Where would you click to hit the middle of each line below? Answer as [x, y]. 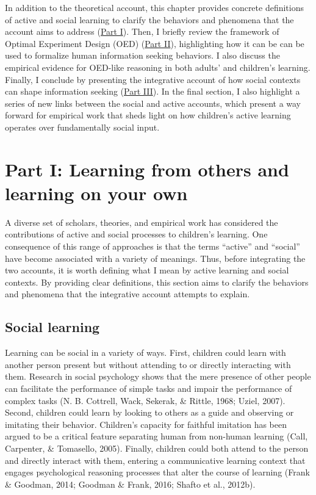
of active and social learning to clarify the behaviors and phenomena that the [149, 19]
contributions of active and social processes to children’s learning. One [136, 234]
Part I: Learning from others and [147, 169]
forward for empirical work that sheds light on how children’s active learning [148, 115]
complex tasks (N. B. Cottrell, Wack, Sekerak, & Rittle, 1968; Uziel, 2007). [145, 400]
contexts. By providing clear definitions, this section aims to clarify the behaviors [157, 282]
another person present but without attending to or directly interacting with [148, 364]
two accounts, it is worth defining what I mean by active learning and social [147, 270]
